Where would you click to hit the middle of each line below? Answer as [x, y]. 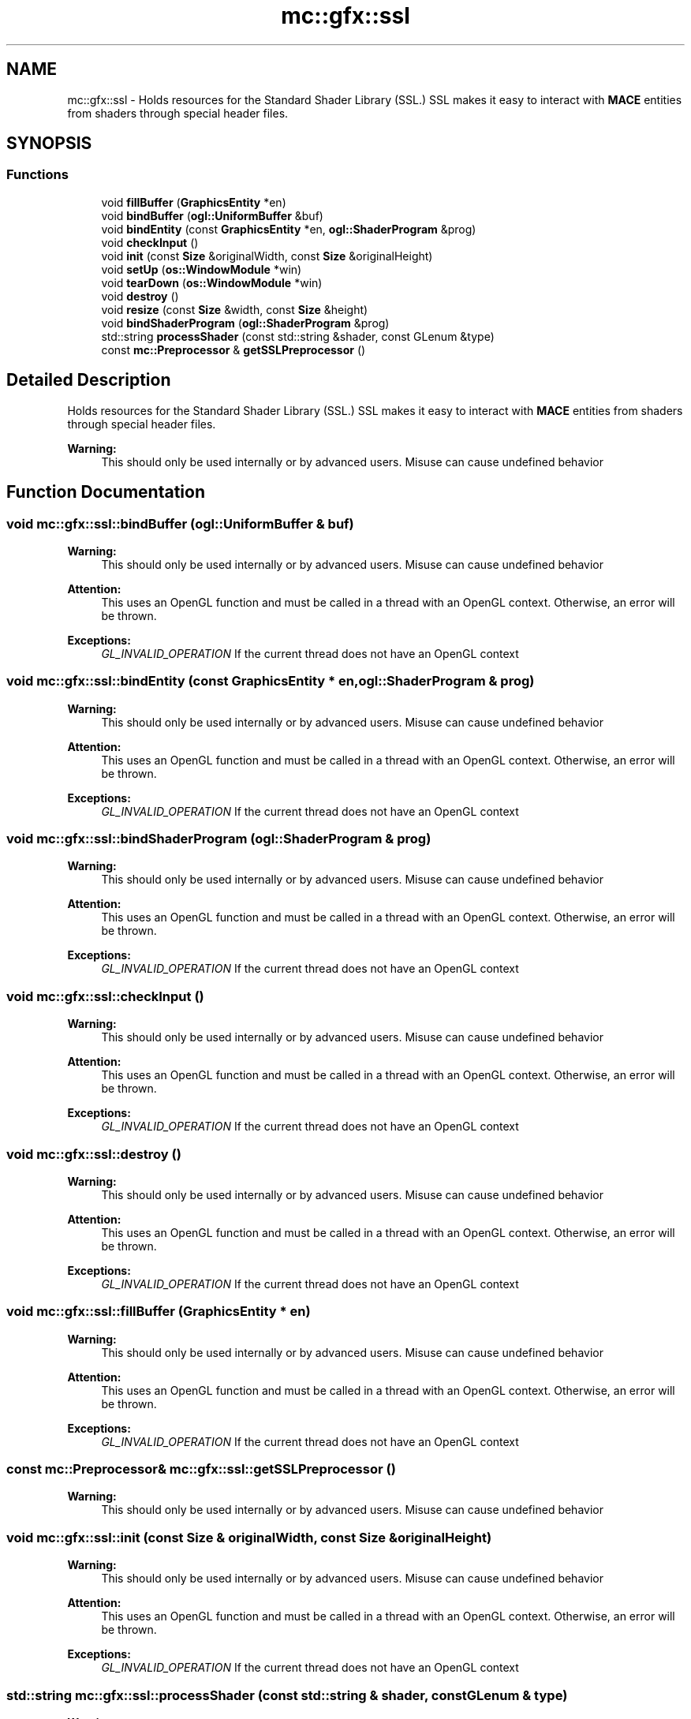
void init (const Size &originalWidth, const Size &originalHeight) [267, 256]
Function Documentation [106, 492]
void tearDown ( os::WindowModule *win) [212, 282]
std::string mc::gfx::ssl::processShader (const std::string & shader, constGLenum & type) [287, 1695]
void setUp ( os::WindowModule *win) [202, 269]
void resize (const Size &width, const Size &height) [235, 309]
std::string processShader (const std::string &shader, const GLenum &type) [298, 336]
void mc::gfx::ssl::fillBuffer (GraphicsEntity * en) [159, 1312]
